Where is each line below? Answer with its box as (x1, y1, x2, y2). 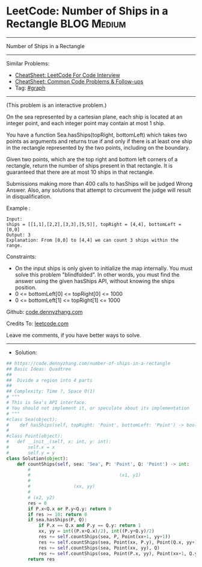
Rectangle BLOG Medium (6, 17, 126, 31)
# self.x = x (6, 444, 55, 450)
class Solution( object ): (6, 455, 69, 461)
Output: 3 (6, 231, 31, 238)
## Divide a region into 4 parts (6, 377, 93, 383)
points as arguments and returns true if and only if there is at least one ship (6, 137, 192, 145)
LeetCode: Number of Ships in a (6, 4, 168, 18)
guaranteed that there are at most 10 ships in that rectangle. (6, 168, 155, 176)
